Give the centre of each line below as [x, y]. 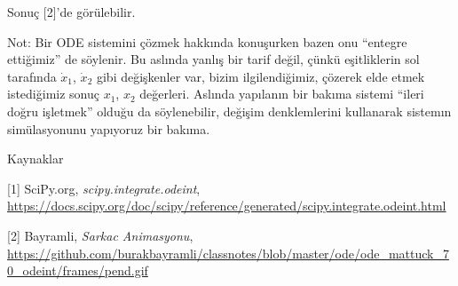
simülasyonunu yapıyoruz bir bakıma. [109, 128]
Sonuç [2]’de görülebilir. [71, 12]
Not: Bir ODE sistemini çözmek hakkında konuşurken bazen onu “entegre [207, 41]
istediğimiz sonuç [53, 94]
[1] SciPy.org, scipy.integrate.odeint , [104, 188]
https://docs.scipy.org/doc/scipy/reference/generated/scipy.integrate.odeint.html [227, 206]
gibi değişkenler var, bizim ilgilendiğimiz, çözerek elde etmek [261, 76]
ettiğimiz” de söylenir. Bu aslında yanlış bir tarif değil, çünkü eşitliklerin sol [213, 59]
